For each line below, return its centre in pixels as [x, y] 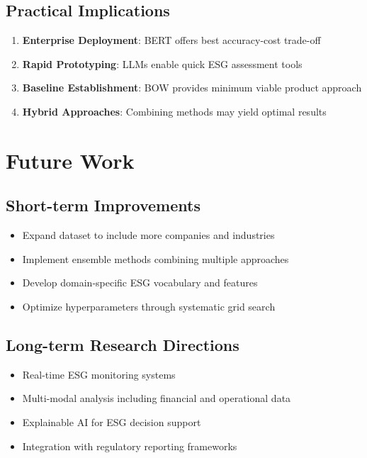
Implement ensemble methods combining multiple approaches [156, 258]
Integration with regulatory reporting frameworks [130, 446]
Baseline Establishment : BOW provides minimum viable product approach [192, 88]
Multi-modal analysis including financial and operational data [157, 398]
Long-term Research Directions [123, 344]
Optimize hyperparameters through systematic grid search [149, 306]
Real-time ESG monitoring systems [99, 374]
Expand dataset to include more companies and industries [148, 235]
